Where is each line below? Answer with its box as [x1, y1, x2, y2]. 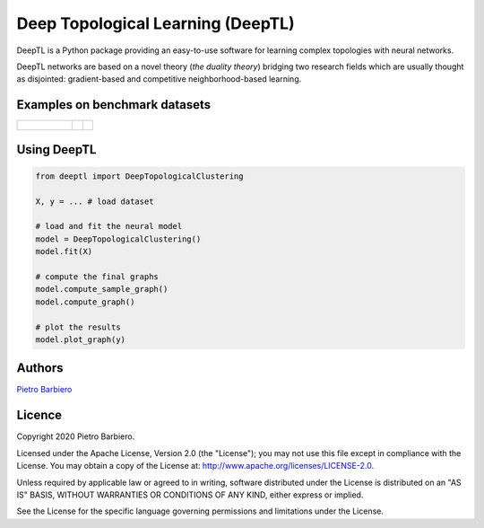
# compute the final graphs [35, 271, 159, 282]
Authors [16, 360, 64, 376]
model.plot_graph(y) [35, 334, 125, 345]
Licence [16, 408, 63, 423]
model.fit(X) [35, 247, 93, 257]
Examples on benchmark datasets [16, 97, 211, 112]
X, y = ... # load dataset [35, 196, 154, 207]
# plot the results [35, 321, 121, 332]
